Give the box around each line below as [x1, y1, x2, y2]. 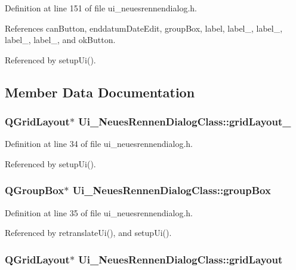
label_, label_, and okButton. [5, 33, 116, 46]
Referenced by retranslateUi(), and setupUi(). [5, 226, 172, 239]
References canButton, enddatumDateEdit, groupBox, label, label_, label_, [5, 22, 283, 34]
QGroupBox [5, 183, 64, 198]
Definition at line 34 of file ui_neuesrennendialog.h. [5, 137, 193, 150]
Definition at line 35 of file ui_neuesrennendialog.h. [5, 206, 193, 219]
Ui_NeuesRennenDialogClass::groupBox [72, 183, 271, 198]
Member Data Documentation [5, 82, 195, 101]
